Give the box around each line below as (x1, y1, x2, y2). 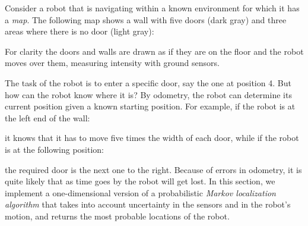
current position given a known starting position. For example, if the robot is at (5, 100, 296, 112)
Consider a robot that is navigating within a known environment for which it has (5, 2, 300, 14)
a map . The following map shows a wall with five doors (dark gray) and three (5, 13, 287, 26)
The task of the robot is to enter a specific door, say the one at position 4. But (5, 76, 291, 89)
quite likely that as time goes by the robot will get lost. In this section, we (5, 175, 275, 187)
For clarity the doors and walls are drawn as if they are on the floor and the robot (5, 45, 304, 57)
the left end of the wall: (5, 111, 90, 124)
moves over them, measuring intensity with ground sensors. (5, 56, 220, 69)
